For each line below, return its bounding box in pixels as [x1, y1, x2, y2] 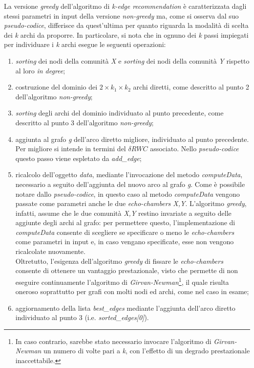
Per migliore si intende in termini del [15, 143, 126, 154]
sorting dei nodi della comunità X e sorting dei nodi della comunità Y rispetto [15, 55, 250, 66]
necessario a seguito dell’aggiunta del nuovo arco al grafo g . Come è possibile [15, 179, 245, 189]
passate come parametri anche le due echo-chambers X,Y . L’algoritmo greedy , [15, 198, 247, 208]
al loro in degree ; [15, 65, 65, 75]
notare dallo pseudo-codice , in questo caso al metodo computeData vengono [15, 188, 240, 199]
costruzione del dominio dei [15, 82, 98, 92]
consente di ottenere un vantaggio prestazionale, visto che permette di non [15, 265, 238, 276]
